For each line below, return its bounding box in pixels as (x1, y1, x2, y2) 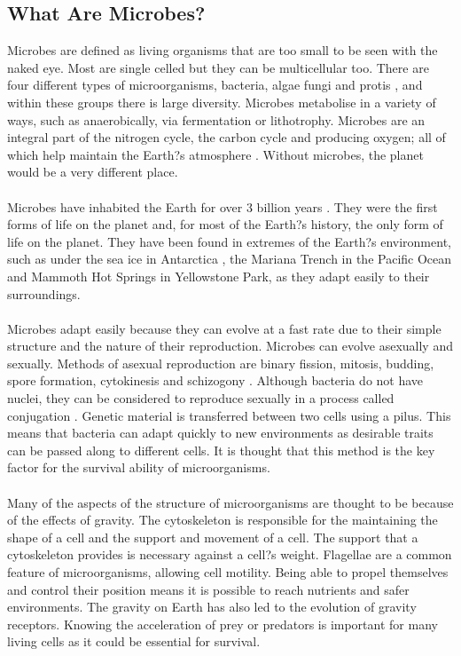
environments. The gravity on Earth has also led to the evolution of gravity (7, 597, 417, 616)
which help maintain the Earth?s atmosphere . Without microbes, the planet (7, 145, 424, 163)
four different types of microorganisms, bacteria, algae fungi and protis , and (7, 75, 423, 94)
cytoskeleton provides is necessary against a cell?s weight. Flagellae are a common (7, 545, 452, 564)
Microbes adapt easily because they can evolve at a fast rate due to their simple (7, 319, 441, 337)
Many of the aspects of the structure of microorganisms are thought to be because (7, 493, 454, 511)
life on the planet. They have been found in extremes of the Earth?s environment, (7, 232, 451, 250)
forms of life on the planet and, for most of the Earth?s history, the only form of (7, 215, 443, 233)
